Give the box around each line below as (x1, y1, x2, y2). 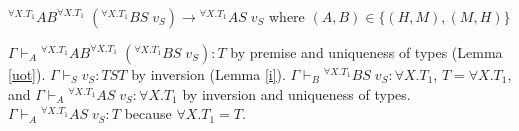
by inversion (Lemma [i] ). (131, 64, 286, 84)
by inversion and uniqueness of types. (182, 83, 411, 104)
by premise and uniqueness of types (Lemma (230, 42, 503, 62)
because (124, 103, 172, 124)
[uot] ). (8, 64, 46, 84)
